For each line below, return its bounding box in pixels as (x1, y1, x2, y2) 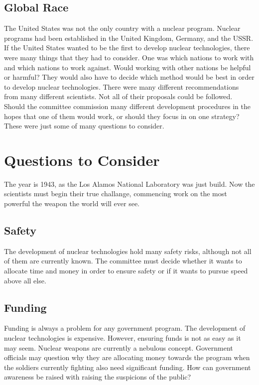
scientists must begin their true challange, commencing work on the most (4, 188, 227, 199)
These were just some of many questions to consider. (4, 121, 164, 131)
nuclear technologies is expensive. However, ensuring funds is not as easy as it (4, 333, 241, 343)
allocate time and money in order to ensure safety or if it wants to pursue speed (4, 265, 248, 276)
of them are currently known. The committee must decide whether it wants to (4, 256, 242, 266)
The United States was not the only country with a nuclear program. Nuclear (4, 23, 241, 33)
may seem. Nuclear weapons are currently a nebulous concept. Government (4, 342, 233, 353)
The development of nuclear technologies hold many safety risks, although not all (4, 246, 252, 256)
